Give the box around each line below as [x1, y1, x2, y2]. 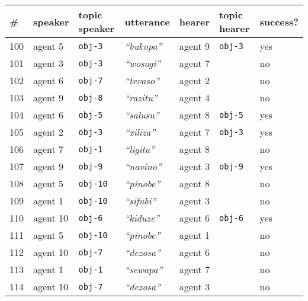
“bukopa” [124, 39, 162, 53]
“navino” [124, 159, 162, 173]
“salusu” [124, 108, 159, 121]
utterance [124, 14, 170, 28]
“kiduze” [124, 211, 160, 225]
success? [259, 14, 299, 28]
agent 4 [179, 91, 210, 104]
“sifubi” [124, 194, 156, 207]
